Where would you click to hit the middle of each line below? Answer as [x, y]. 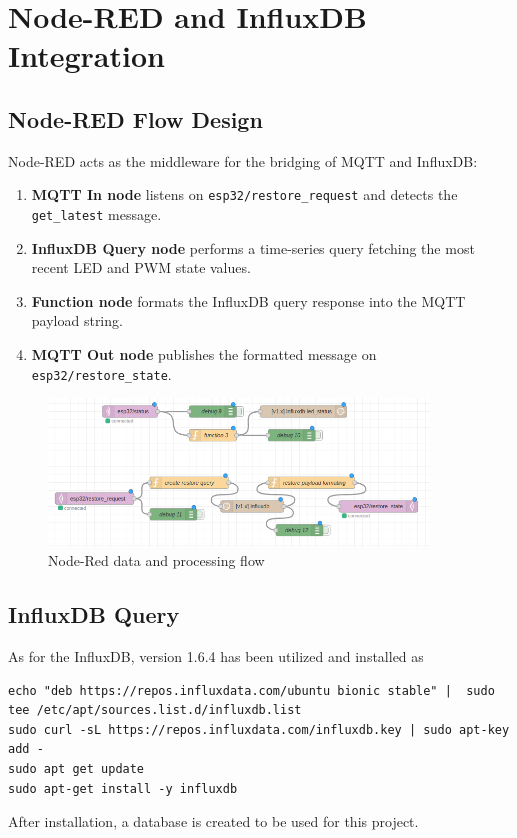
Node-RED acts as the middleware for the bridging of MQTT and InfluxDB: [243, 160]
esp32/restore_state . [101, 373]
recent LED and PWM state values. [141, 267]
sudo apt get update [76, 769]
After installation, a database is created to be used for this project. [213, 821]
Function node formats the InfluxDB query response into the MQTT [248, 300]
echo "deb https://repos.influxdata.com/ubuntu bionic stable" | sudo [251, 690]
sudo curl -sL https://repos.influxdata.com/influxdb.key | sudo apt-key [259, 729]
